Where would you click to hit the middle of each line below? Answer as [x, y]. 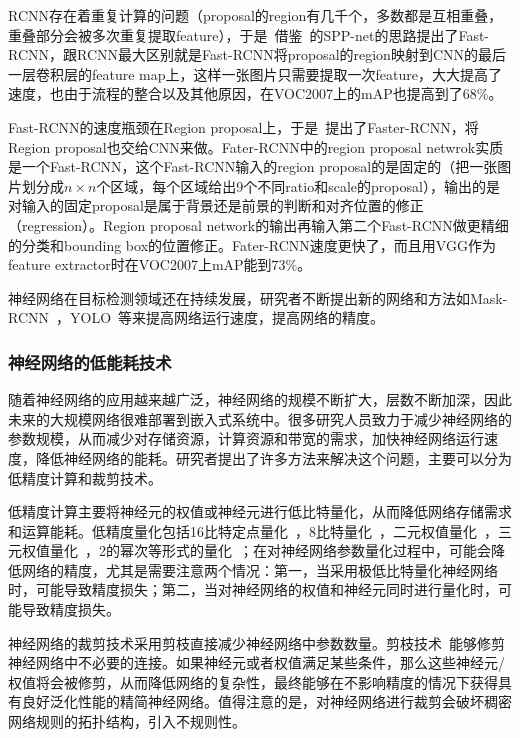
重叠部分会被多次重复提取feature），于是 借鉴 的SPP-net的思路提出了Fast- [249, 34]
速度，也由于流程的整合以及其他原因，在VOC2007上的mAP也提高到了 [235, 93]
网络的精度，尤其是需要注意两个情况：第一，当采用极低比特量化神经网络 [259, 569]
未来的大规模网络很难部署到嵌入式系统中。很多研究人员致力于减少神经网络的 [260, 418]
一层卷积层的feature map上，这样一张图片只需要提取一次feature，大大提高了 [255, 73]
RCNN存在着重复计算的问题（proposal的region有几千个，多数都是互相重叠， [255, 15]
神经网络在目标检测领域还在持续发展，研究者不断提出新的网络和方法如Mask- [258, 297]
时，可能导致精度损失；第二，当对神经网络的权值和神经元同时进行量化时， [253, 589]
